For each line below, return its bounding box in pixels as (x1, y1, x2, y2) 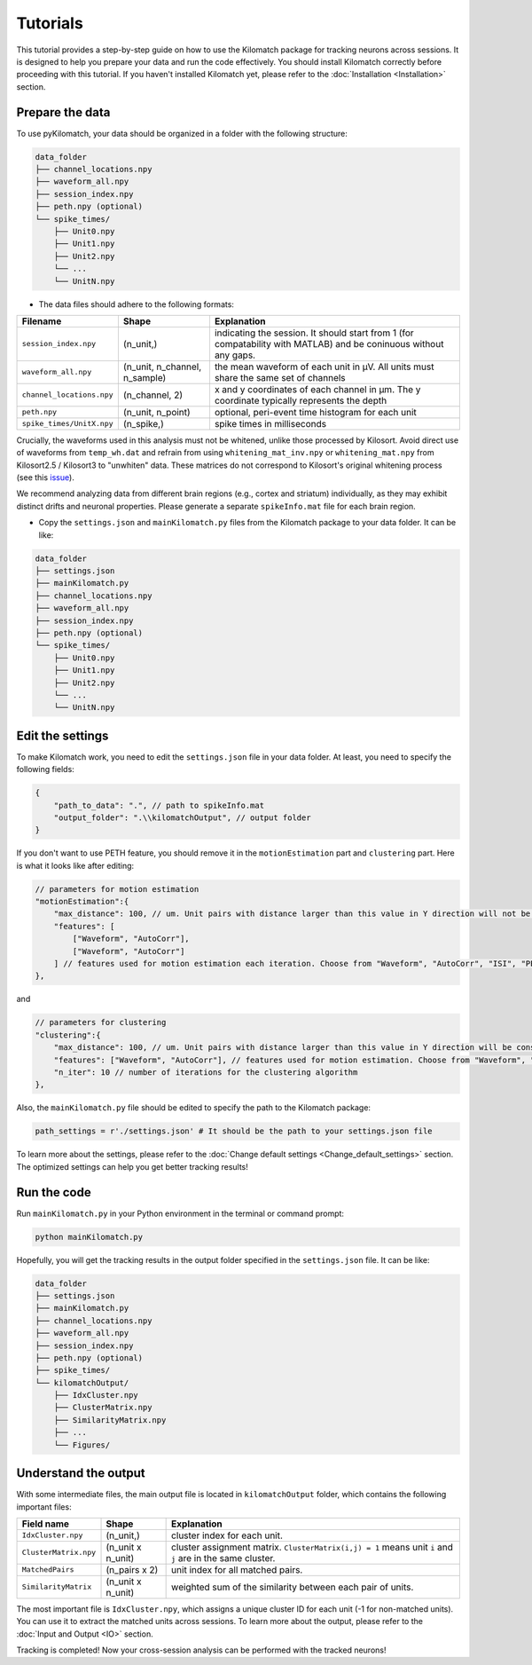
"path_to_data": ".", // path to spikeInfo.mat (53, 800, 265, 810)
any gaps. (214, 349, 256, 361)
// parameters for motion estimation (35, 884, 199, 894)
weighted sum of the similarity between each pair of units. (171, 1581, 414, 1593)
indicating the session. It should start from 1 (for (214, 327, 414, 339)
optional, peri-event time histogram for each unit (214, 406, 417, 418)
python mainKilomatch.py (35, 1232, 144, 1242)
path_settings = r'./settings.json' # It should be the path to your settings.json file (35, 1126, 434, 1136)
